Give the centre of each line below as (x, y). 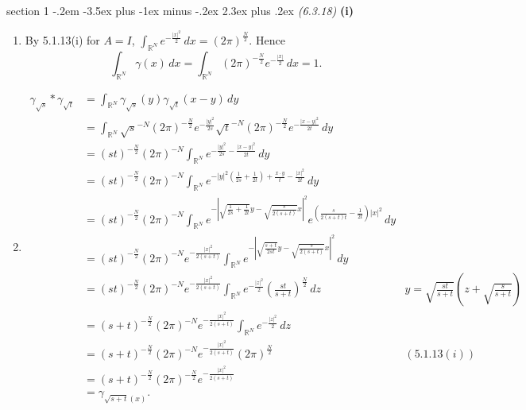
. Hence (267, 39)
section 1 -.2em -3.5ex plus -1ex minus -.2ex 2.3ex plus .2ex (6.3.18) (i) (180, 10)
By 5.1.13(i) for (62, 39)
